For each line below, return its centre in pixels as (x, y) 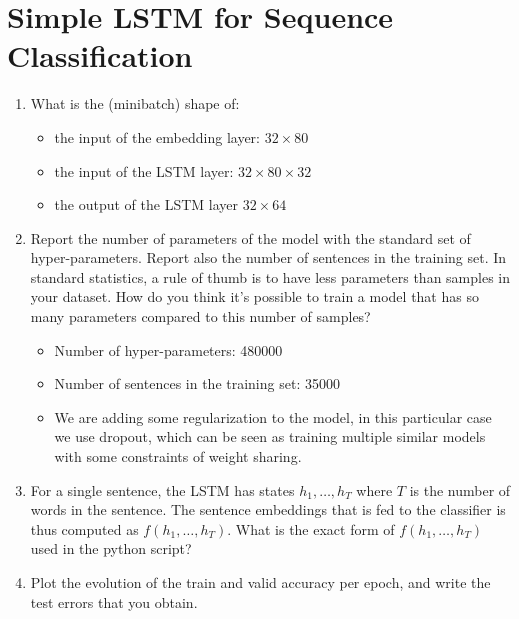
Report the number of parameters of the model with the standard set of (250, 237)
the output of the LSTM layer (146, 204)
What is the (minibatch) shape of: (135, 103)
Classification (100, 55)
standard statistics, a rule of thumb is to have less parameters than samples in (270, 276)
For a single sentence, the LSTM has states (162, 489)
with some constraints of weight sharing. (178, 456)
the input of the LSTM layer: (144, 170)
